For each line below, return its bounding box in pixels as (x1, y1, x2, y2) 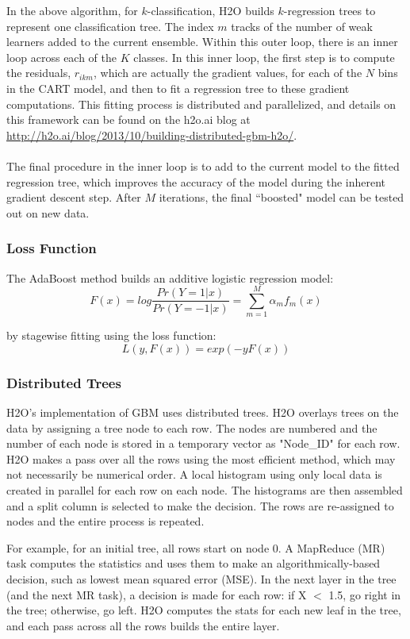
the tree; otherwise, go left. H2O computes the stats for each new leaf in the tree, (6, 602, 401, 618)
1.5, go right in (328, 586, 401, 602)
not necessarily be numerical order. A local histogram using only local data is (6, 466, 382, 483)
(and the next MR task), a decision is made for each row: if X (6, 586, 307, 602)
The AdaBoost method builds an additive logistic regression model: (6, 269, 334, 286)
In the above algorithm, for (6, 2, 138, 18)
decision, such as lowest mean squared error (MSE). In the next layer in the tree (6, 571, 397, 587)
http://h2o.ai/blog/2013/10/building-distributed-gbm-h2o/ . (6, 126, 297, 143)
